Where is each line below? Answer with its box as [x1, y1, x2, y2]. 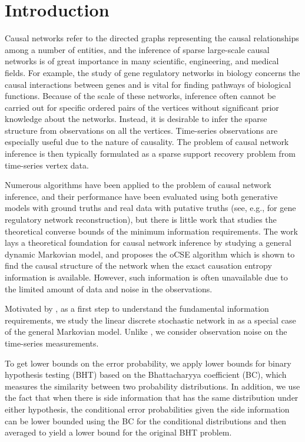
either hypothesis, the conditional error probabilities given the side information [5, 403, 290, 415]
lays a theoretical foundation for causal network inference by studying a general [5, 236, 291, 249]
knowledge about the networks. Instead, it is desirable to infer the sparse [5, 113, 267, 125]
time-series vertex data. [5, 159, 89, 171]
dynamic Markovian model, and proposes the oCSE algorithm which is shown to [5, 248, 295, 260]
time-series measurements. [5, 337, 99, 349]
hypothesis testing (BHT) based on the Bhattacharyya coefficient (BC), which [5, 368, 287, 381]
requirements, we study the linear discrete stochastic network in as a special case [5, 314, 296, 326]
